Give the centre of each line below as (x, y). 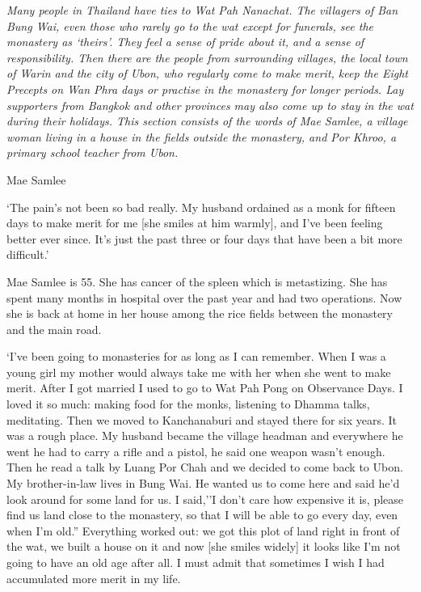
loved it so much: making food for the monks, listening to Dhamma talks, (188, 404)
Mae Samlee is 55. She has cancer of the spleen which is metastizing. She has (197, 281)
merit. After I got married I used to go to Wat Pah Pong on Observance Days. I (205, 388)
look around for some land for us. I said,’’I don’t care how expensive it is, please (205, 499)
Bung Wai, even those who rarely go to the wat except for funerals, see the (190, 25)
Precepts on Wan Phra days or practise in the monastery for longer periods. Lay (205, 89)
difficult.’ (28, 254)
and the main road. (54, 329)
